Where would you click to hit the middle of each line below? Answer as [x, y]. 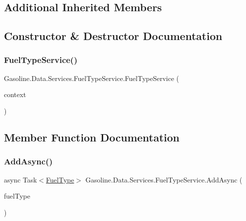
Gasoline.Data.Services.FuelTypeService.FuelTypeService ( [91, 78]
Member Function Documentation [92, 137]
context [15, 94]
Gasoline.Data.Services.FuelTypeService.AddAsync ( [164, 179]
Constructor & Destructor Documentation [113, 36]
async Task [21, 179]
